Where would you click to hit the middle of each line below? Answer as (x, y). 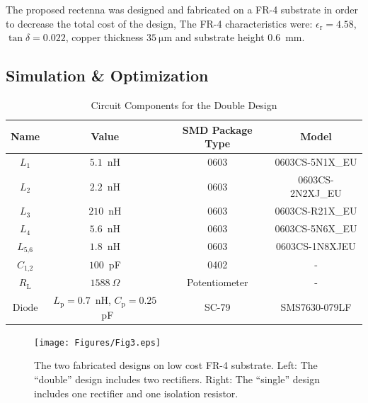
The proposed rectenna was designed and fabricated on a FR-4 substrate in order (182, 9)
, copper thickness (104, 37)
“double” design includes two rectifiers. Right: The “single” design (177, 379)
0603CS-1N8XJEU (316, 246)
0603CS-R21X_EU (316, 211)
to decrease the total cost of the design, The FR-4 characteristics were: (159, 23)
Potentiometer (217, 282)
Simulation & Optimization (107, 75)
